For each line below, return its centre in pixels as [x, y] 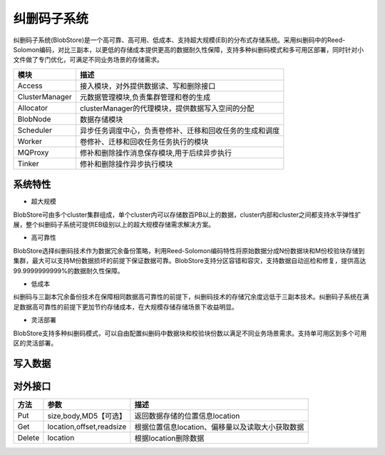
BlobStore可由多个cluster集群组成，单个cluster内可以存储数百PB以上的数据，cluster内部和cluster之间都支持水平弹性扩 [187, 215]
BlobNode [34, 119]
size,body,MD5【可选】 [87, 416]
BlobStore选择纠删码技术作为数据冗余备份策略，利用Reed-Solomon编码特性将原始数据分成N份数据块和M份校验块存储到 [189, 250]
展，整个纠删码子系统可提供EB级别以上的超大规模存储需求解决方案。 [114, 225]
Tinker [28, 163]
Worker [30, 141]
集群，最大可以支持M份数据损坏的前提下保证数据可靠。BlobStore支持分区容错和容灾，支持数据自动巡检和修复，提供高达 [190, 261]
